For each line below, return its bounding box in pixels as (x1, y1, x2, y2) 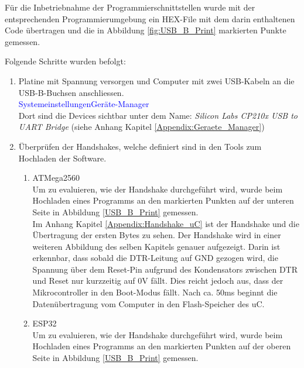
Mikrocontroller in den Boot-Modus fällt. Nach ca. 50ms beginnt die (32, 286, 278, 298)
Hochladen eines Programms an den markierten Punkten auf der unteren (32, 194, 294, 207)
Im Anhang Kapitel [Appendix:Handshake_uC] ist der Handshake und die (32, 217, 299, 229)
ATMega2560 (32, 171, 80, 184)
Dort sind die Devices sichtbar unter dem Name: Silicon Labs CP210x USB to (18, 109, 298, 121)
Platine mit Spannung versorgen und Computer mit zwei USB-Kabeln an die (18, 74, 295, 87)
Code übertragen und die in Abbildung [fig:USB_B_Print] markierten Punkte (5, 24, 286, 36)
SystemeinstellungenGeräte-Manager (18, 98, 149, 110)
